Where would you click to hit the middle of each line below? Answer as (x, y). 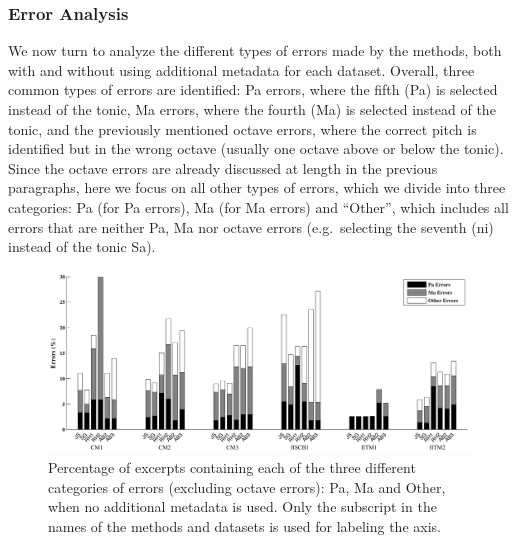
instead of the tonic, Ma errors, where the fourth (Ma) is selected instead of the (252, 109)
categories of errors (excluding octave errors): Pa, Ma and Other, (247, 486)
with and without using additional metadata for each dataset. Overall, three (241, 69)
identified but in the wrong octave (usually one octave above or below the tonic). (256, 148)
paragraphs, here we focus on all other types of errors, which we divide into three (257, 187)
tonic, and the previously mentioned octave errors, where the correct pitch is (242, 128)
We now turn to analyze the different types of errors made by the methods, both (255, 50)
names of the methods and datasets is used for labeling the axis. (244, 525)
